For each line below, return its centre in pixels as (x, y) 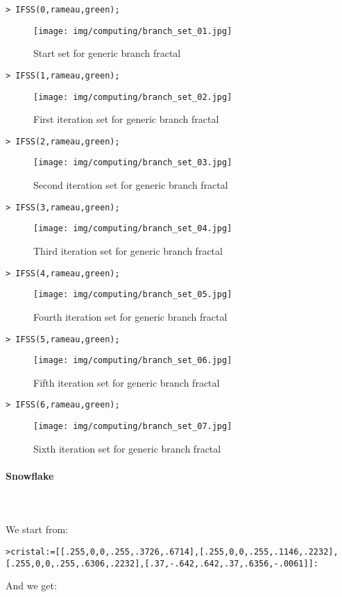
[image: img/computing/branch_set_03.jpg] (133, 163)
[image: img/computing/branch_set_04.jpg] (133, 229)
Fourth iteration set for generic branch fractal (130, 316)
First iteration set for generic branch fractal (126, 119)
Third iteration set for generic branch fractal (128, 251)
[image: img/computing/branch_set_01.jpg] (133, 31)
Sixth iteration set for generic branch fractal (127, 448)
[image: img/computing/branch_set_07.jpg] (133, 427)
